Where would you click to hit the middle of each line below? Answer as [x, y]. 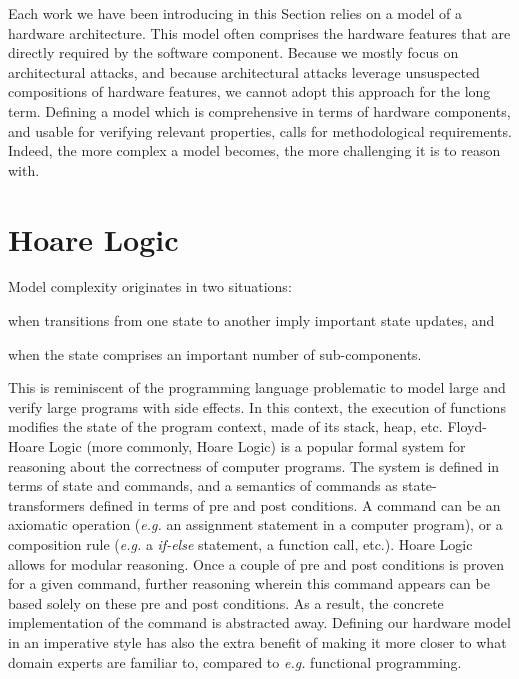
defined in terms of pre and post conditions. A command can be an [295, 504]
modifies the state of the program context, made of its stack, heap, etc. [225, 426]
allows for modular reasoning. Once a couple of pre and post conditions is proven [256, 563]
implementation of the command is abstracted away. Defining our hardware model [259, 622]
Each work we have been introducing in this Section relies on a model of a [235, 13]
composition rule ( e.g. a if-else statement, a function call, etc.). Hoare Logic [240, 544]
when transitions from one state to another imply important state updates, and [251, 320]
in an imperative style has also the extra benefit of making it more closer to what [257, 641]
